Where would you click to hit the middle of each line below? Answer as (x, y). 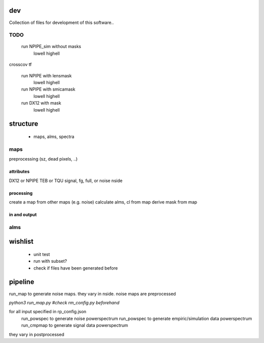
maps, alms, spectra (54, 137)
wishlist (21, 241)
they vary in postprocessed (37, 334)
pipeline (22, 282)
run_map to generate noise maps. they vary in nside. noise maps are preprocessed (92, 294)
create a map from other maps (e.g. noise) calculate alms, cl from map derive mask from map (103, 202)
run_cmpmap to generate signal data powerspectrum (75, 325)
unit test (42, 254)
